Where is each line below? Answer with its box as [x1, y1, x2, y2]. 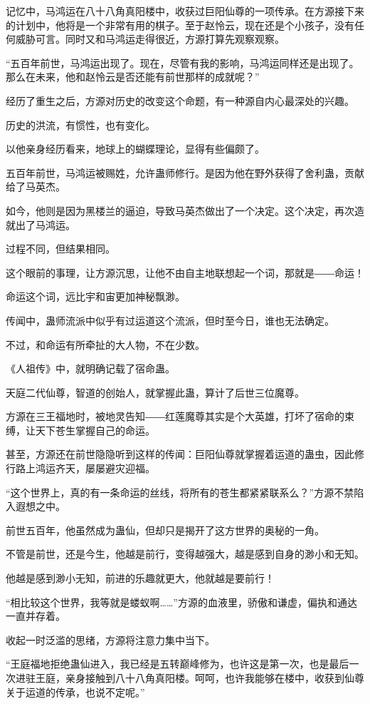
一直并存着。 [6, 608, 65, 623]
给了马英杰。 [6, 179, 65, 194]
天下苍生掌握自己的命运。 [35, 422, 155, 437]
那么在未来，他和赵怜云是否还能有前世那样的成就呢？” [6, 69, 260, 84]
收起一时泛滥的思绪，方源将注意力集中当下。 [6, 632, 215, 647]
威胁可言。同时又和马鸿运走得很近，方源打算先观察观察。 [15, 31, 285, 46]
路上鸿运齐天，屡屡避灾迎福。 [15, 461, 155, 476]
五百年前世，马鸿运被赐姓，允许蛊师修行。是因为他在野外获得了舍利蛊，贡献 [6, 165, 364, 180]
